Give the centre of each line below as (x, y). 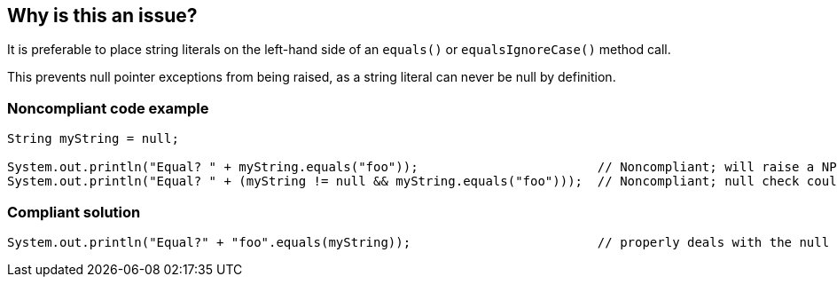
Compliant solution (74, 212)
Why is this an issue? (102, 16)
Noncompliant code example (108, 108)
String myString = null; (93, 139)
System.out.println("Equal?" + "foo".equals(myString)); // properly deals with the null (418, 242)
